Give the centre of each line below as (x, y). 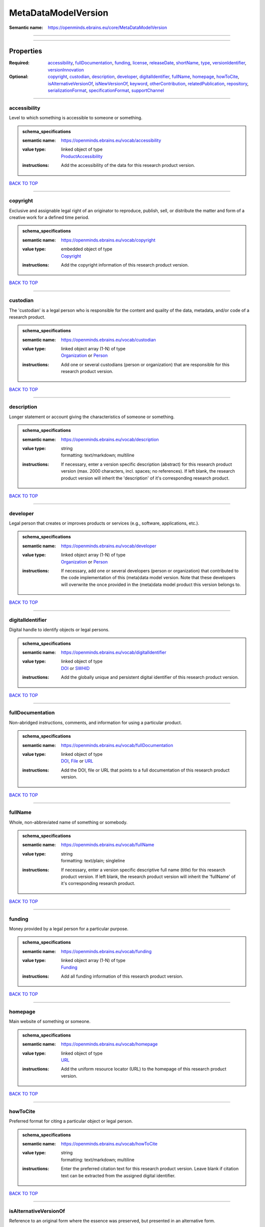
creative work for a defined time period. (49, 217)
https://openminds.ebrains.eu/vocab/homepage (109, 1044)
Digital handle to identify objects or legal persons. (59, 630)
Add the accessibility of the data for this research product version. (128, 165)
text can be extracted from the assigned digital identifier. (118, 1175)
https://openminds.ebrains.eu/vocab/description (110, 439)
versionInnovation (66, 70)
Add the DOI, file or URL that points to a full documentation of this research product (146, 770)
